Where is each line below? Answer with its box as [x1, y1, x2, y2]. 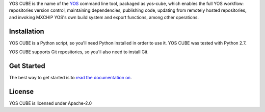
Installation [9, 27, 44, 35]
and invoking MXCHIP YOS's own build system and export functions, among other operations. [9, 14, 199, 20]
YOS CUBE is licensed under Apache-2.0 [9, 100, 92, 106]
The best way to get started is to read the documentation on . [9, 74, 132, 80]
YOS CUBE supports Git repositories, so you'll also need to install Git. [9, 49, 149, 55]
